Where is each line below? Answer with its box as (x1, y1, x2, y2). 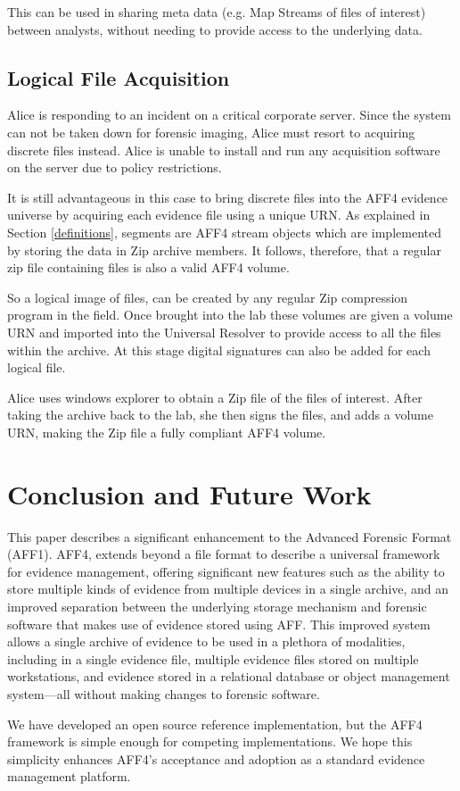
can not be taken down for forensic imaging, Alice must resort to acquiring (7, 122, 415, 141)
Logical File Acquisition (7, 63, 230, 91)
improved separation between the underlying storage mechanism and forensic (7, 596, 427, 615)
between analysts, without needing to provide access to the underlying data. (7, 20, 423, 38)
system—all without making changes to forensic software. (7, 684, 320, 703)
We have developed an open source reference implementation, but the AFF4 (7, 714, 423, 733)
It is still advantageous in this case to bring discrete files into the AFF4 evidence (7, 187, 448, 206)
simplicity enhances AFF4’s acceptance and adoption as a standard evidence (7, 749, 425, 768)
